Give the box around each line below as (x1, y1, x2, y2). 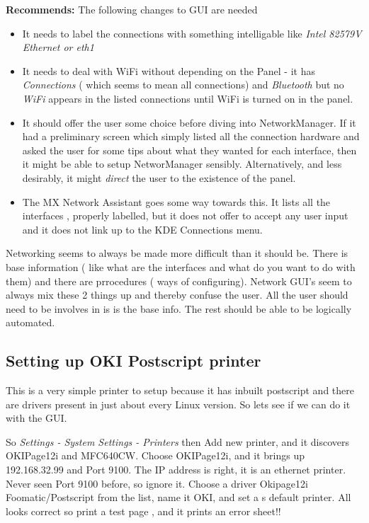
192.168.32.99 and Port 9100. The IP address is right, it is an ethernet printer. (6, 462, 346, 477)
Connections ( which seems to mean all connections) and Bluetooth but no (22, 77, 344, 92)
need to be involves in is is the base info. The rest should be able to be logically (6, 301, 352, 316)
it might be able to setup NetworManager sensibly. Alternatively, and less (22, 156, 342, 171)
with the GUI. (6, 410, 67, 425)
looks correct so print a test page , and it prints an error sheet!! (6, 503, 281, 518)
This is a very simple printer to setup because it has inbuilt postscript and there (6, 383, 354, 398)
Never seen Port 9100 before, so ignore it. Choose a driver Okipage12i (6, 476, 308, 490)
